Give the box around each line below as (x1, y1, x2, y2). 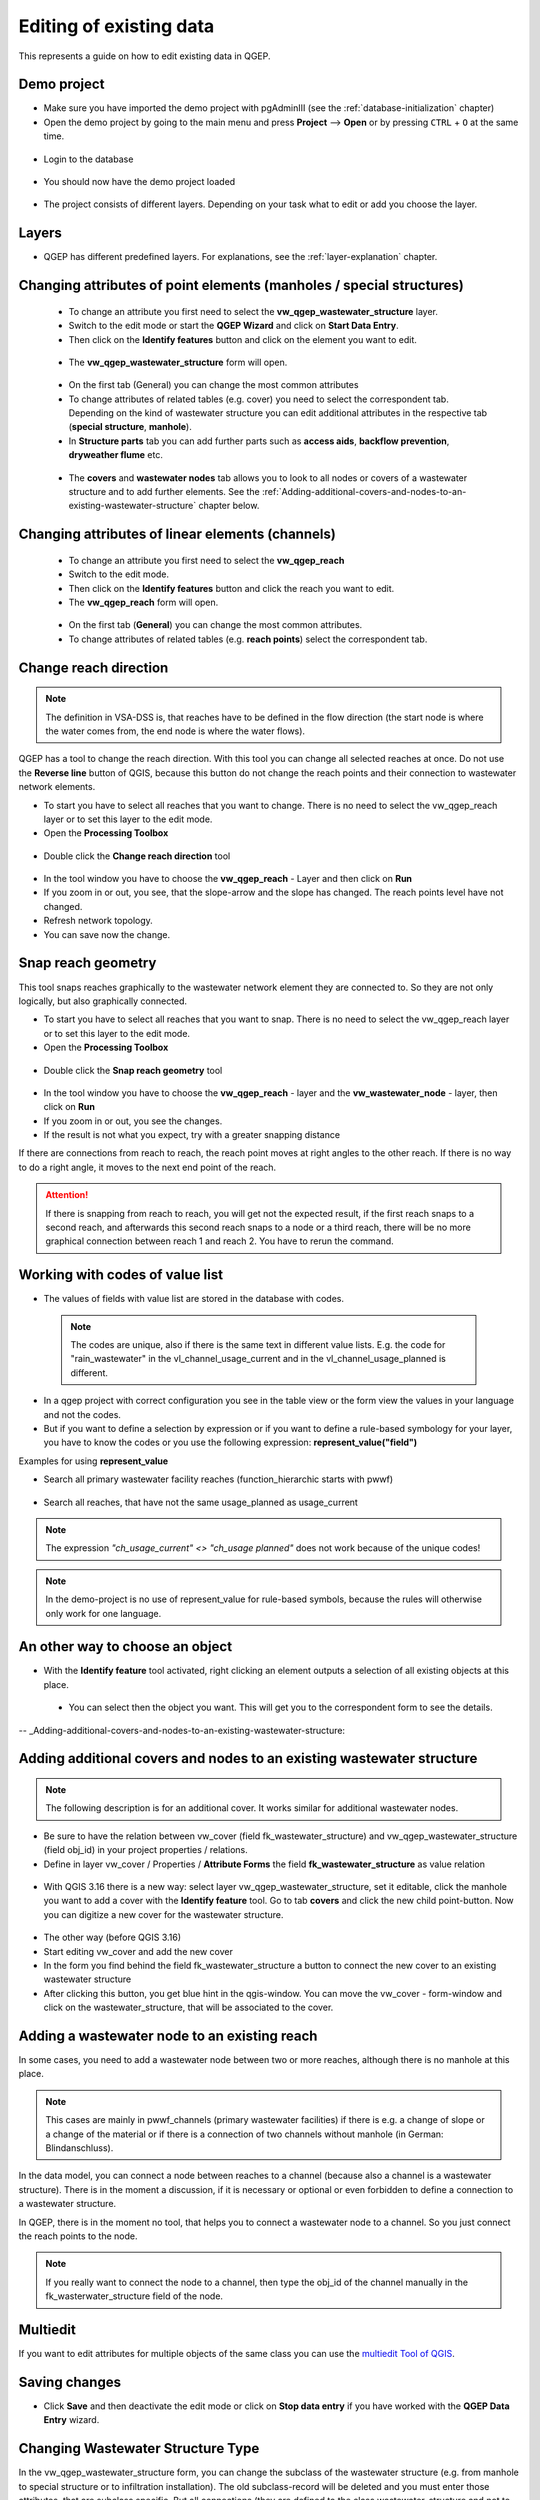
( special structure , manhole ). (68, 421, 192, 433)
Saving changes (18, 2373, 122, 2390)
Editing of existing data (18, 15, 215, 37)
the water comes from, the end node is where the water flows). (45, 725, 305, 737)
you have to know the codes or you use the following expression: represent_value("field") (43, 1436, 418, 1449)
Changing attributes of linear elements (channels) (18, 526, 337, 543)
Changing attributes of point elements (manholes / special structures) (18, 277, 464, 294)
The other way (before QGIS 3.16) (43, 1931, 182, 1944)
